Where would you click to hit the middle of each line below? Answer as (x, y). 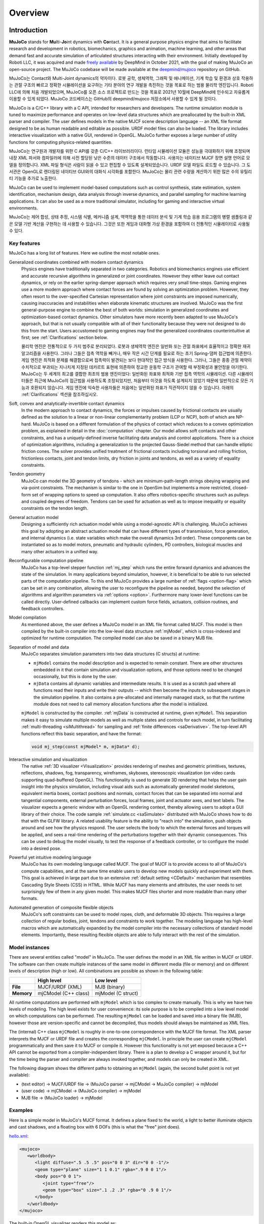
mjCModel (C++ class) (64, 993)
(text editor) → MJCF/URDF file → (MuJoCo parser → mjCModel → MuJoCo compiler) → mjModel (120, 1084)
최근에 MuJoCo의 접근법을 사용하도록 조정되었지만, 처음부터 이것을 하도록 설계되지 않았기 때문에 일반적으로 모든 (142, 381)
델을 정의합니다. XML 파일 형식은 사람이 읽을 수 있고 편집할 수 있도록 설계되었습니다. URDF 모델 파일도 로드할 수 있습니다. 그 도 (130, 165)
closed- (240, 488)
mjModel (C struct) (116, 993)
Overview (29, 13)
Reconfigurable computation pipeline (46, 561)
